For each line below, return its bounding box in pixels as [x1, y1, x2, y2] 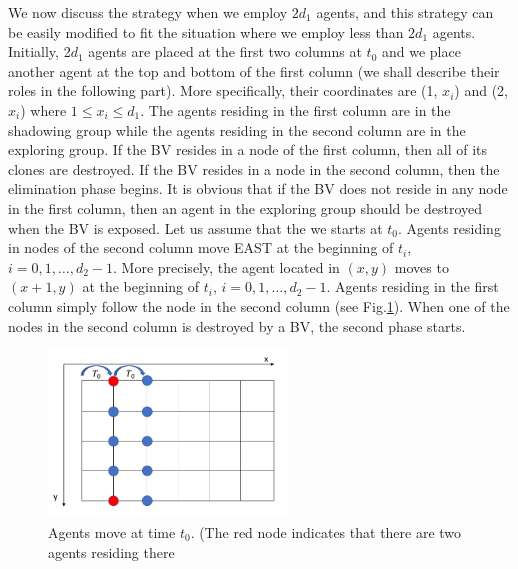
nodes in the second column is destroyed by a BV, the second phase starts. [8, 315, 466, 336]
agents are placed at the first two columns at [88, 41, 362, 62]
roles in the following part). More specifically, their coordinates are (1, [8, 80, 438, 101]
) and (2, [454, 80, 508, 101]
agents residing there [48, 541, 175, 562]
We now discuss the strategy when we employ [8, 2, 288, 22]
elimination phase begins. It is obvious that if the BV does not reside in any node [8, 178, 508, 199]
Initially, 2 [8, 41, 71, 62]
